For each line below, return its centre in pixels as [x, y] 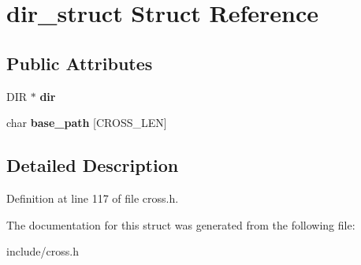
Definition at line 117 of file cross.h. [93, 198]
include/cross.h [43, 251]
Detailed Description [93, 165]
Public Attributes [80, 63]
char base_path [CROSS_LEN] [87, 123]
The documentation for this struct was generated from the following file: [181, 224]
